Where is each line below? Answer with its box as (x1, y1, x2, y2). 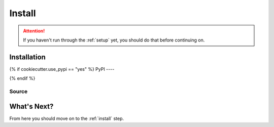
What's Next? (9, 102, 54, 111)
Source (9, 88, 28, 95)
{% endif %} (9, 75, 36, 81)
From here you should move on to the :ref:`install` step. (9, 115, 124, 121)
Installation (9, 53, 46, 61)
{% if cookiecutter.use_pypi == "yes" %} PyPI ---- (9, 66, 115, 72)
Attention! (23, 28, 45, 34)
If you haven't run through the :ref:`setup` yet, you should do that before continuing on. (23, 37, 205, 43)
